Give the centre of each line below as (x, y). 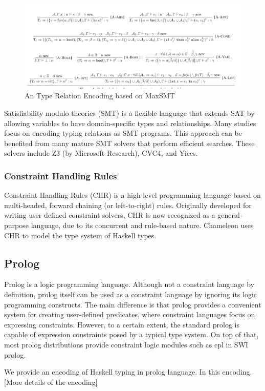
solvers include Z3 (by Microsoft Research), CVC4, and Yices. (101, 153)
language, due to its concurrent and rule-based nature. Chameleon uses (142, 225)
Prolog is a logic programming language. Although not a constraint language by (129, 284)
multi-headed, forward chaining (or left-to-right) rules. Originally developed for (128, 205)
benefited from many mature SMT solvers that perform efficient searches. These (129, 143)
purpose (16, 225)
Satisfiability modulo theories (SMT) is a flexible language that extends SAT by (129, 112)
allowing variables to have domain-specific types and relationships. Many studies (130, 123)
